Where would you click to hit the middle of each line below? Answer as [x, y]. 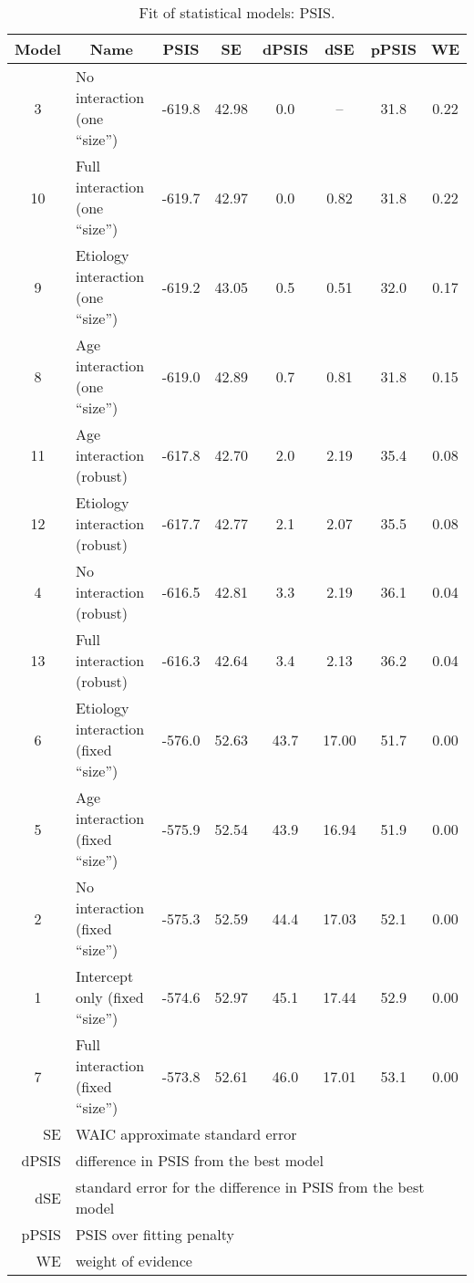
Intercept [104, 976]
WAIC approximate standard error [186, 1134]
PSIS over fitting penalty [155, 1234]
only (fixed [109, 997]
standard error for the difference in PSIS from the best [250, 1187]
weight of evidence [134, 1261]
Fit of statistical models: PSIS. [237, 12]
